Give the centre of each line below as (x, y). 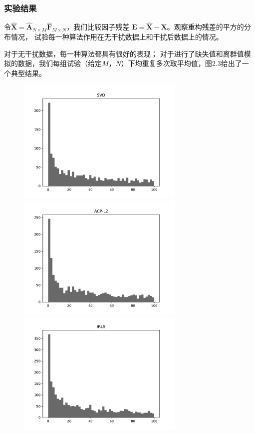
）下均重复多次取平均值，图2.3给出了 (181, 63)
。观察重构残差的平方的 (205, 27)
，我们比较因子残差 (98, 27)
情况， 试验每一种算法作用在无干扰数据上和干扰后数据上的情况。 (117, 37)
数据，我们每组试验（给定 (60, 63)
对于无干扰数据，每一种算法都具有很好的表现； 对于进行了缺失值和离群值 (124, 53)
